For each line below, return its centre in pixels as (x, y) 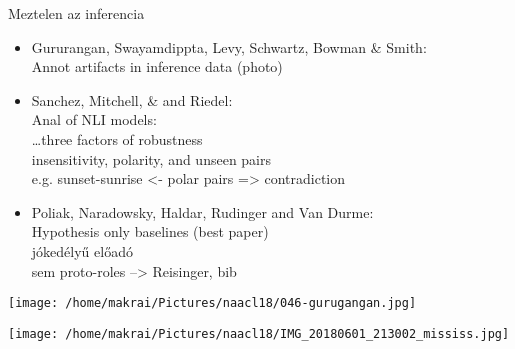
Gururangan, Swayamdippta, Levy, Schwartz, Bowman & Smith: (229, 46)
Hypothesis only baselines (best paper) (150, 231)
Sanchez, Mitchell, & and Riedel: (132, 99)
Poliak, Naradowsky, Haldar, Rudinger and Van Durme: (202, 211)
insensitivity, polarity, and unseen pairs (151, 158)
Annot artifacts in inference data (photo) (157, 66)
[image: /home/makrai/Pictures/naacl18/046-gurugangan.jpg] (212, 303)
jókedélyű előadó (82, 250)
